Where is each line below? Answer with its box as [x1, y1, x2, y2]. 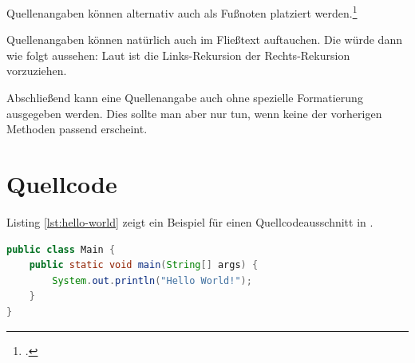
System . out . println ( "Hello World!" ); [52, 274, 252, 286]
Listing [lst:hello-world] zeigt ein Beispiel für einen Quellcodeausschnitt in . [6, 213, 373, 230]
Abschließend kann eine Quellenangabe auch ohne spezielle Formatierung [6, 89, 363, 106]
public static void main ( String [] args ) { [29, 259, 259, 271]
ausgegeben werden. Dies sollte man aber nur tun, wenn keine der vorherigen [6, 105, 382, 121]
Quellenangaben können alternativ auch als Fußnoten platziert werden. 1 [6, 2, 358, 21]
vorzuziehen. [6, 62, 67, 79]
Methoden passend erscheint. [6, 120, 148, 137]
